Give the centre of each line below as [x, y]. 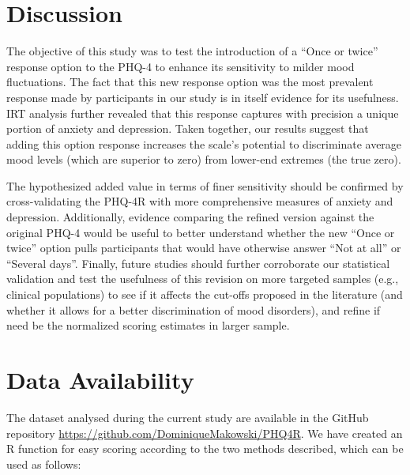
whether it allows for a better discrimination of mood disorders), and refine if [194, 309]
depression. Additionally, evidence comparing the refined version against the [190, 217]
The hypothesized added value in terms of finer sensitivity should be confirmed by [205, 185]
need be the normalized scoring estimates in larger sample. [148, 325]
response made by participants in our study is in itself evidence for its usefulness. [203, 97]
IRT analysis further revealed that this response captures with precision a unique [203, 113]
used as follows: [44, 464]
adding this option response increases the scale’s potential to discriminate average [204, 143]
